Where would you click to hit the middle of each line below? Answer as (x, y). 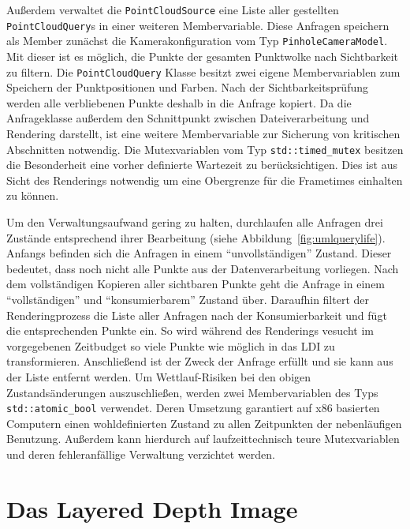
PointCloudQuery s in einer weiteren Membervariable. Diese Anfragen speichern (198, 25)
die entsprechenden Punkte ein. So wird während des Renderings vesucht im (190, 330)
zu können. (33, 195)
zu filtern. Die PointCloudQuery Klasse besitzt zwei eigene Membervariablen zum (203, 71)
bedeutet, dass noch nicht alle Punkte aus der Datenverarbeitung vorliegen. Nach (203, 268)
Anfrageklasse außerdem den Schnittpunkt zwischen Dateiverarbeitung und (188, 118)
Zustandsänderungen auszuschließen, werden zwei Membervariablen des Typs (192, 392)
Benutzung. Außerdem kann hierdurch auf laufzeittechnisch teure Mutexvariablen (203, 439)
